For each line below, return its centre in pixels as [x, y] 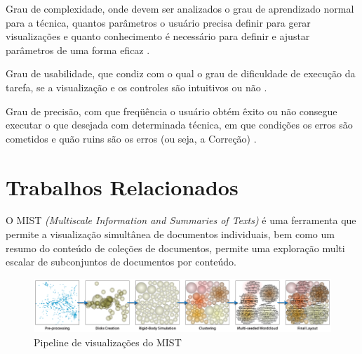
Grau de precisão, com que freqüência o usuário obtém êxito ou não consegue [172, 111]
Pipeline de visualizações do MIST [108, 342]
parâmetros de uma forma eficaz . [78, 50]
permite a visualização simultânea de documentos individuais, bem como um [170, 234]
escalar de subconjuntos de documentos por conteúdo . [121, 262]
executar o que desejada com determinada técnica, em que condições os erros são [179, 125]
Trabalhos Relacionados [122, 186]
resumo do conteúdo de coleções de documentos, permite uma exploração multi [175, 248]
